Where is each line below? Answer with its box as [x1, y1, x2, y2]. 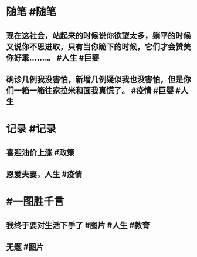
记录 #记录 [6, 122, 57, 136]
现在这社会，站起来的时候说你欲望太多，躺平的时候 [6, 31, 191, 41]
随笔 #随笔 [6, 5, 57, 19]
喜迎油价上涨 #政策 [6, 148, 75, 158]
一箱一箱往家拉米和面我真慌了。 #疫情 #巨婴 [13, 85, 174, 95]
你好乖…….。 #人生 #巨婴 [6, 52, 100, 62]
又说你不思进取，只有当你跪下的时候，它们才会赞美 [6, 42, 191, 52]
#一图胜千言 [6, 195, 64, 209]
